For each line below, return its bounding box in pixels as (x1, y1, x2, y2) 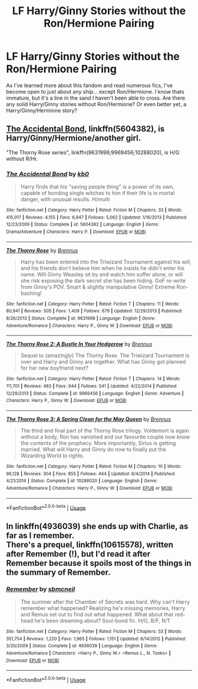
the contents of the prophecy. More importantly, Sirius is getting (20, 439, 176, 446)
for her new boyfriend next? (20, 364, 88, 372)
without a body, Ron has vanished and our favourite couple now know (20, 433, 190, 440)
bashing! (20, 289, 42, 296)
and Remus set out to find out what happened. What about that (20, 611, 174, 618)
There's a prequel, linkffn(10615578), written (6, 539, 174, 549)
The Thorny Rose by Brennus (6, 246, 78, 254)
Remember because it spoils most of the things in (6, 558, 192, 568)
